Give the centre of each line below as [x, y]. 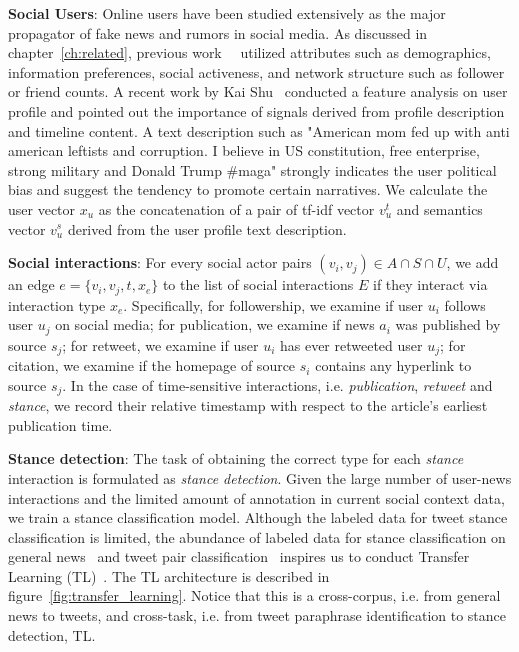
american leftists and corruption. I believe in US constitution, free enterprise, [244, 150]
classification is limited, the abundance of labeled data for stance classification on [257, 536]
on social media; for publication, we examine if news [215, 324]
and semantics [439, 208]
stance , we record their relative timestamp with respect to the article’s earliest [248, 405]
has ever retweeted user [351, 344]
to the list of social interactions [258, 284]
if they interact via [430, 284]
